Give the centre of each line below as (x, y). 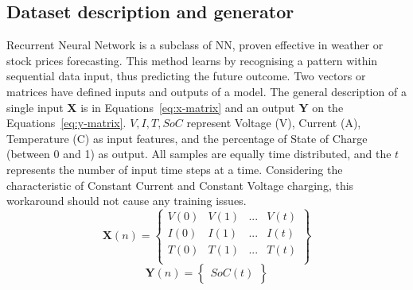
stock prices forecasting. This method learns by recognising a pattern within (192, 60)
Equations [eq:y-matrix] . (66, 123)
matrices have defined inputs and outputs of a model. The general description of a (206, 91)
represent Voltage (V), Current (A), (274, 123)
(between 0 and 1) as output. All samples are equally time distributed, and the (199, 154)
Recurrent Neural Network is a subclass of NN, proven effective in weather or (195, 45)
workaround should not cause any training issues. (127, 201)
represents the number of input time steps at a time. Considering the (175, 169)
